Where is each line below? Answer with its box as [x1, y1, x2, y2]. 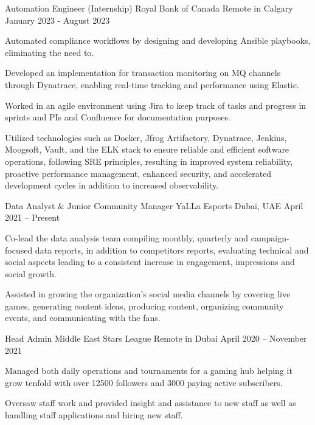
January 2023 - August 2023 [5, 13, 110, 26]
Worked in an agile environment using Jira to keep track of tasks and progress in [5, 98, 306, 111]
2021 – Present [5, 211, 60, 224]
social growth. [5, 267, 57, 280]
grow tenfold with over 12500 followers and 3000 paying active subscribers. [5, 376, 283, 389]
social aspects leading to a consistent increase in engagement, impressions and [5, 255, 295, 268]
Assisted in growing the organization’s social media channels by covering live [5, 288, 291, 300]
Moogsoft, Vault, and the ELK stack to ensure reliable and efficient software [5, 143, 289, 156]
